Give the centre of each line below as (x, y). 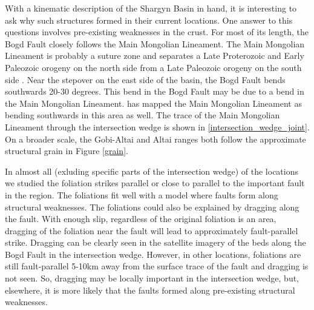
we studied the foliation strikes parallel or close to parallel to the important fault (155, 183)
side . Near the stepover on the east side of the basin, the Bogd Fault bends (145, 79)
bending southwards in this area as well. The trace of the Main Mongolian (142, 115)
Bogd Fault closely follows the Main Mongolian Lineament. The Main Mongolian (155, 43)
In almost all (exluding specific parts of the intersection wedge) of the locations (152, 171)
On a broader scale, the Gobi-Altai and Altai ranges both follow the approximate (155, 139)
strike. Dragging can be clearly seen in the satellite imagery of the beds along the (155, 242)
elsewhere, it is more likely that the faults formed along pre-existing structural (150, 290)
